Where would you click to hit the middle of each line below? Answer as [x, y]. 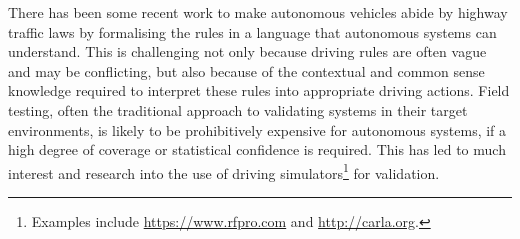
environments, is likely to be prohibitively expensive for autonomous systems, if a [257, 129]
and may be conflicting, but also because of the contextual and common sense [246, 70]
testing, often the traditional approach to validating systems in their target [238, 109]
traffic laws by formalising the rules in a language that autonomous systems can [252, 31]
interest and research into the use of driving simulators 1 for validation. [224, 171]
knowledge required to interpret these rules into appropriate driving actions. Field [259, 90]
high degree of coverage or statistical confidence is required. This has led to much [257, 149]
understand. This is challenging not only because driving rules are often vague [247, 51]
